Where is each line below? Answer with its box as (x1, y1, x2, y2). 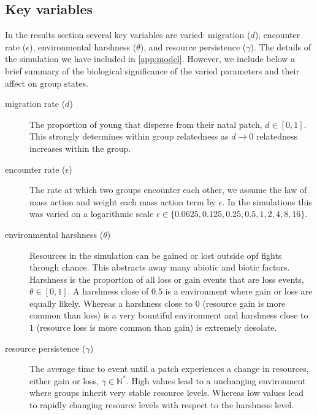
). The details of (250, 40, 311, 53)
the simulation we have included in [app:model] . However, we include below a (5, 52, 296, 65)
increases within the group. (29, 141, 131, 154)
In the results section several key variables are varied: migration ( (5, 28, 251, 41)
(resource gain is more (202, 296, 286, 309)
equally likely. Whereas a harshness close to (29, 296, 193, 309)
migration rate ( (5, 97, 66, 110)
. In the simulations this (222, 195, 312, 208)
